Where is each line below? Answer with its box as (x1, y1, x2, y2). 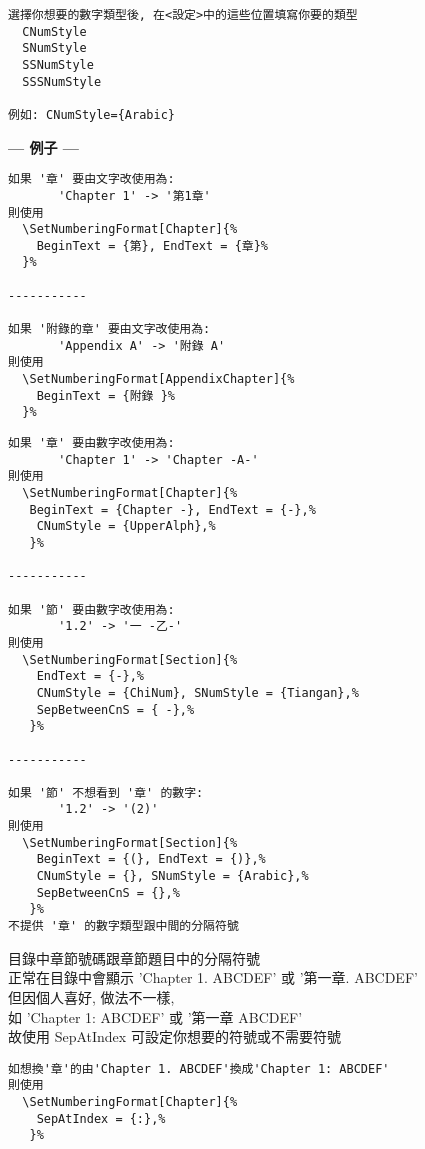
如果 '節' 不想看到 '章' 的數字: (8, 785, 204, 800)
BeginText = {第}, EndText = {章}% (36, 238, 269, 253)
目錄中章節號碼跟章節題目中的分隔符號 (8, 947, 260, 968)
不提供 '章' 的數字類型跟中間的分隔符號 (8, 919, 239, 934)
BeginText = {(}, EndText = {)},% (36, 852, 266, 867)
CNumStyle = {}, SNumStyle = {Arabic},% (36, 869, 309, 884)
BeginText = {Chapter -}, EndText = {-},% (29, 502, 316, 517)
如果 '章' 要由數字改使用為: (8, 436, 175, 451)
